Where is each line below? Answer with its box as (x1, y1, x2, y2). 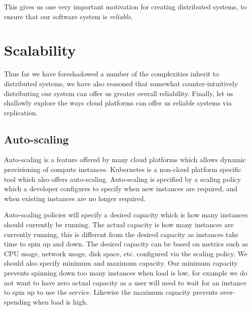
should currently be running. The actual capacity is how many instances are (4, 219, 234, 230)
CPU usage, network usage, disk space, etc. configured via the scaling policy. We (4, 248, 248, 258)
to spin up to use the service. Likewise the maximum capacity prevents (4, 287, 218, 297)
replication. (4, 107, 38, 117)
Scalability (4, 40, 76, 60)
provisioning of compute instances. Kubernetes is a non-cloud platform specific (4, 164, 242, 174)
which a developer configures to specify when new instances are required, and (4, 183, 238, 194)
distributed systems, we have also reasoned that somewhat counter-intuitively (4, 78, 238, 88)
